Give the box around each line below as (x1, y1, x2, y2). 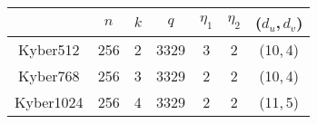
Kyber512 (18, 39, 80, 60)
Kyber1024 (15, 91, 84, 112)
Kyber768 (18, 65, 80, 86)
